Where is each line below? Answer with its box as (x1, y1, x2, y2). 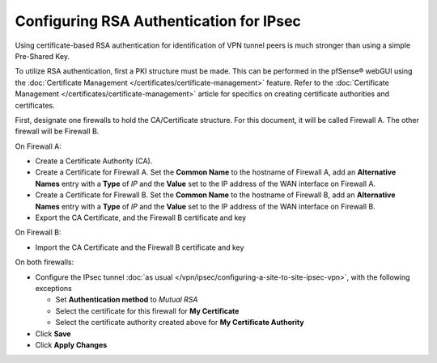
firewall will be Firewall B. (15, 126, 100, 137)
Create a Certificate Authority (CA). (35, 156, 153, 166)
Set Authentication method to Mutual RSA (55, 295, 198, 305)
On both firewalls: (15, 257, 74, 267)
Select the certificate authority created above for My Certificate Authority (55, 318, 304, 327)
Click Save (35, 328, 72, 339)
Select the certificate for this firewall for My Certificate (55, 306, 240, 315)
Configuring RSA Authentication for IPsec (15, 12, 301, 30)
